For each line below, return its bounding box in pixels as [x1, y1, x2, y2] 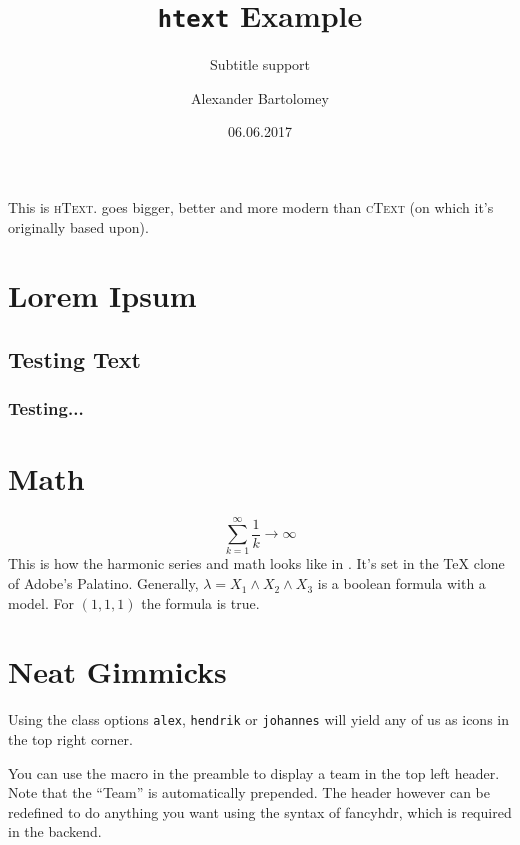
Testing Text [8, 343, 141, 374]
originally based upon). [8, 216, 149, 237]
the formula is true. [141, 592, 260, 613]
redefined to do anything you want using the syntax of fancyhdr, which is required [8, 801, 512, 822]
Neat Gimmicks [8, 651, 227, 692]
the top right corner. [8, 729, 133, 750]
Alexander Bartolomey [191, 87, 329, 108]
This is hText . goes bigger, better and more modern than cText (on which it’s [8, 197, 494, 218]
